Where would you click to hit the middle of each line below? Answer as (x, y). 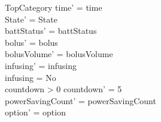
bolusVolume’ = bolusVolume (59, 54)
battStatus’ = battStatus (51, 31)
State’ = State (31, 19)
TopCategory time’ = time (54, 7)
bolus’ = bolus (31, 42)
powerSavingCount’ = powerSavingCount (80, 100)
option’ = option (35, 112)
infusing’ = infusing (41, 65)
